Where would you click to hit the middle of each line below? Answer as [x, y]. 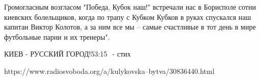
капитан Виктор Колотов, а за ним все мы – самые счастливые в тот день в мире [130, 27]
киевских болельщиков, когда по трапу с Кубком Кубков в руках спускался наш [128, 17]
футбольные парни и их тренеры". [57, 36]
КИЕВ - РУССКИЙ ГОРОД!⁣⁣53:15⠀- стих [68, 54]
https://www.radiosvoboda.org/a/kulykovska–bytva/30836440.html [109, 71]
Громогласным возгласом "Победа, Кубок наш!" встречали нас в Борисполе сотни [130, 7]
